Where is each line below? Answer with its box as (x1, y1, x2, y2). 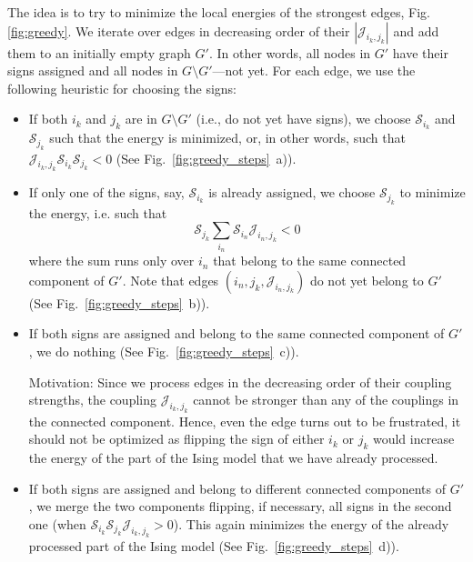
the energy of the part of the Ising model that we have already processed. (28, 448, 438, 467)
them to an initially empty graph (7, 43, 191, 62)
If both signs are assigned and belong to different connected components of (28, 478, 446, 497)
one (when (28, 515, 86, 534)
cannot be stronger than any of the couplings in (193, 390, 459, 409)
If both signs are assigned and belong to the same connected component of (28, 324, 445, 343)
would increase (372, 429, 455, 448)
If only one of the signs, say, (28, 183, 185, 202)
